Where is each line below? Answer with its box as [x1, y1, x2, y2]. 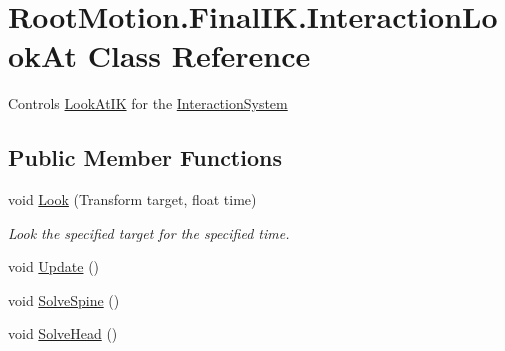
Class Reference [87, 35, 311, 76]
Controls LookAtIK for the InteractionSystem [8, 93, 288, 114]
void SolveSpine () [8, 289, 120, 310]
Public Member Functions [8, 142, 282, 173]
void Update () [8, 256, 100, 277]
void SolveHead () [8, 323, 118, 344]
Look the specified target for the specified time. [8, 222, 290, 243]
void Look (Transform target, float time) [8, 189, 257, 210]
